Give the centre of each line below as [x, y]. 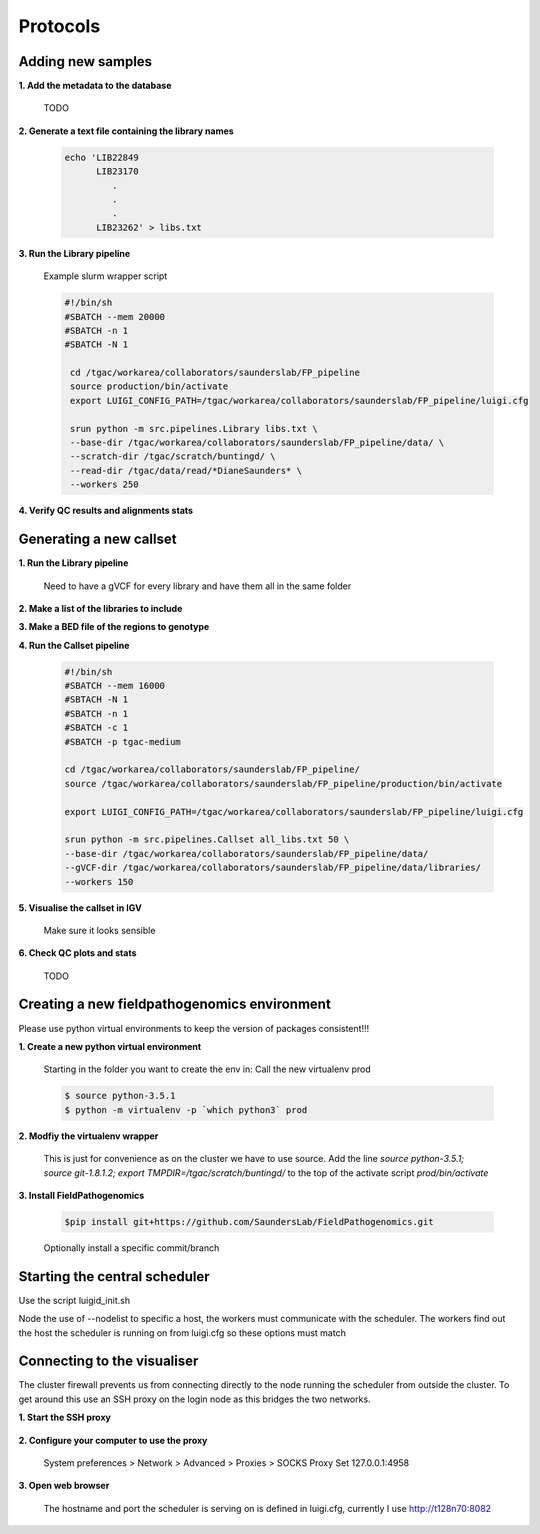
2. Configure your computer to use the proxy [113, 1440]
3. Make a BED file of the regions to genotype [114, 627]
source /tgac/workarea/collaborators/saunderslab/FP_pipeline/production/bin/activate [283, 783]
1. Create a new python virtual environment [110, 1046]
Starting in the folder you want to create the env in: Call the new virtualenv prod [207, 1069]
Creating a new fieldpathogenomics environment [175, 1004]
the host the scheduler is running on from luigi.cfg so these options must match [182, 1332]
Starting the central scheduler [114, 1276]
